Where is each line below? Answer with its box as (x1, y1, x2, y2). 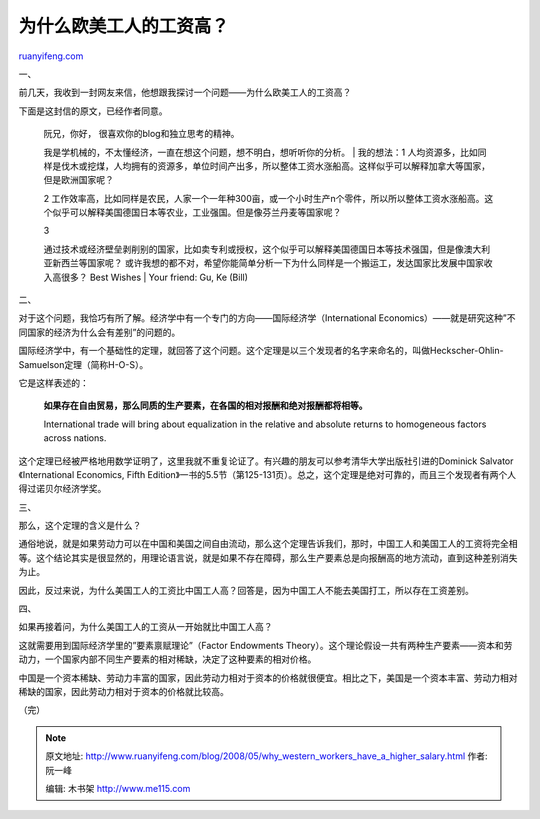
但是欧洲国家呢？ (43, 174, 114, 186)
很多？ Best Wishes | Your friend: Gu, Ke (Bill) (60, 271, 249, 283)
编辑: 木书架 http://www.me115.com (45, 782, 191, 794)
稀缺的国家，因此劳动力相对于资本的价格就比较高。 (18, 686, 229, 697)
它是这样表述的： (18, 376, 89, 389)
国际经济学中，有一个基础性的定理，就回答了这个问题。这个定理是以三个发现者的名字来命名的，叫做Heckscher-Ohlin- (18, 345, 504, 357)
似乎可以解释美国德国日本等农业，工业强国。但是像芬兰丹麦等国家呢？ (51, 206, 342, 219)
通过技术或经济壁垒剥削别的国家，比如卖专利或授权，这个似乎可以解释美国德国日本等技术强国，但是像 (43, 243, 464, 255)
